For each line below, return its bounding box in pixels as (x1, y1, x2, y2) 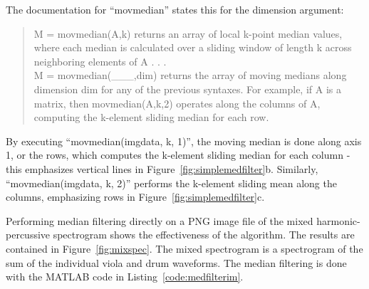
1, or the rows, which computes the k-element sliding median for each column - (6, 147, 350, 162)
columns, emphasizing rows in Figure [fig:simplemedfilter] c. (6, 189, 265, 204)
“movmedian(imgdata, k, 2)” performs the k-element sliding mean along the (6, 175, 337, 190)
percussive (6, 227, 51, 242)
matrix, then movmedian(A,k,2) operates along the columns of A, (33, 95, 321, 110)
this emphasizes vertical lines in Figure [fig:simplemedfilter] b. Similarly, (6, 161, 318, 176)
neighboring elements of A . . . (33, 53, 167, 68)
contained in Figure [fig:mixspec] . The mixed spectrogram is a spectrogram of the (6, 241, 363, 256)
